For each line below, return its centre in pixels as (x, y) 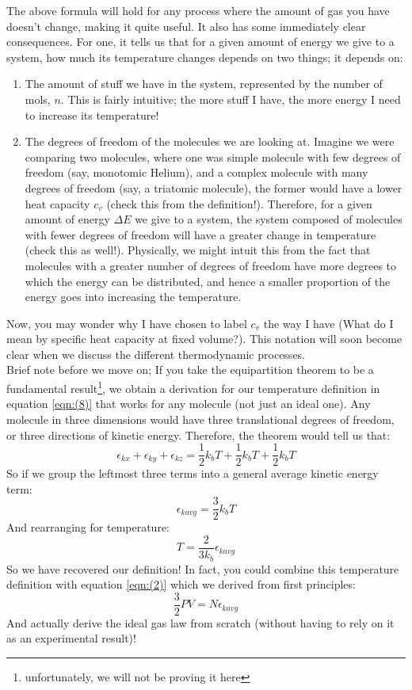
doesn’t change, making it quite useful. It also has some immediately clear (186, 26)
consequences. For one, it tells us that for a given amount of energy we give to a (200, 42)
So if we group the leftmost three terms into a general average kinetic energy (193, 473)
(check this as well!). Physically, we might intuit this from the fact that (198, 250)
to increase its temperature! (92, 114)
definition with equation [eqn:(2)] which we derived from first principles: (181, 584)
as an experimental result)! (71, 638)
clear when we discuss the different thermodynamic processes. (156, 354)
